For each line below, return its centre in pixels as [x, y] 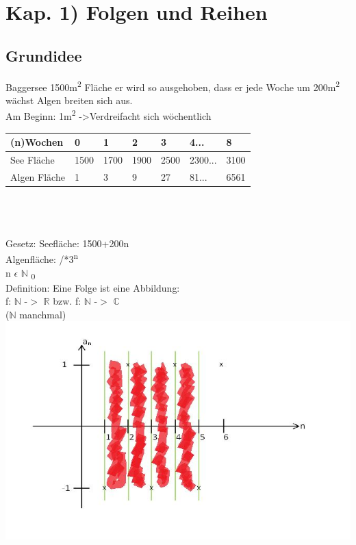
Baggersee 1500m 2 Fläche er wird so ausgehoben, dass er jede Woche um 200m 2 [173, 86]
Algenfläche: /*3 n [42, 258]
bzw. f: [67, 301]
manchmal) [43, 314]
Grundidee [44, 55]
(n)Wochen [37, 142]
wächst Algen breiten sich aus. [69, 100]
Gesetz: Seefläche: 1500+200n [67, 243]
